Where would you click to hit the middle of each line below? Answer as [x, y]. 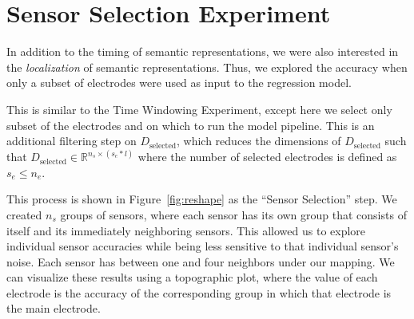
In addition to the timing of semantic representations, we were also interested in [203, 51]
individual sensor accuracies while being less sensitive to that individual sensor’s [203, 246]
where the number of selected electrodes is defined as [267, 157]
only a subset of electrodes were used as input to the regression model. [179, 83]
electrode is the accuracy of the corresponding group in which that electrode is [199, 292]
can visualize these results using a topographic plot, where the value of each [192, 277]
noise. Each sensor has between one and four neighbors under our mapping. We [201, 261]
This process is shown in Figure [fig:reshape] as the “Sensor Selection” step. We [202, 199]
